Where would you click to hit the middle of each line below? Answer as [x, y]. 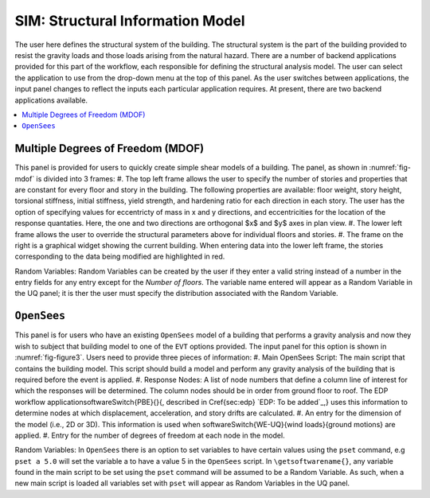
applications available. [51, 100]
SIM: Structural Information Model [130, 21]
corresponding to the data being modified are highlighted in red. [120, 257]
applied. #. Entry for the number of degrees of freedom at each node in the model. [150, 435]
